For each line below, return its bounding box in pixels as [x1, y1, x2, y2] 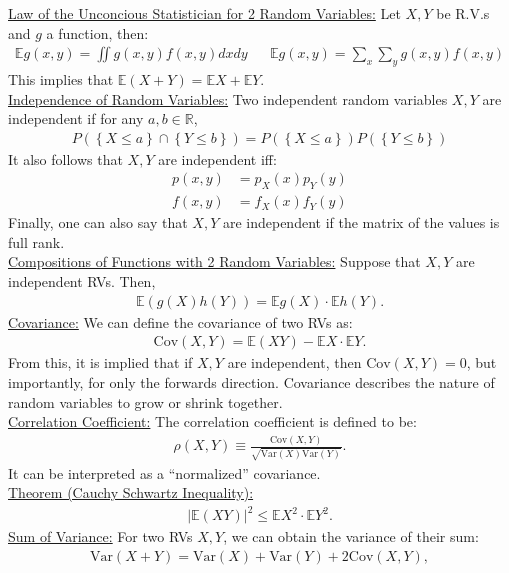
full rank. [8, 231, 65, 252]
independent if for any [8, 108, 144, 129]
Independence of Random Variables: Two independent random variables [8, 88, 448, 109]
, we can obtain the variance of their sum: [223, 526, 479, 547]
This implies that [8, 69, 114, 90]
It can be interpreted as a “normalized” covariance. [8, 462, 321, 483]
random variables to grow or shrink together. [8, 391, 283, 412]
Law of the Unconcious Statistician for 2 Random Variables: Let [8, 3, 401, 23]
